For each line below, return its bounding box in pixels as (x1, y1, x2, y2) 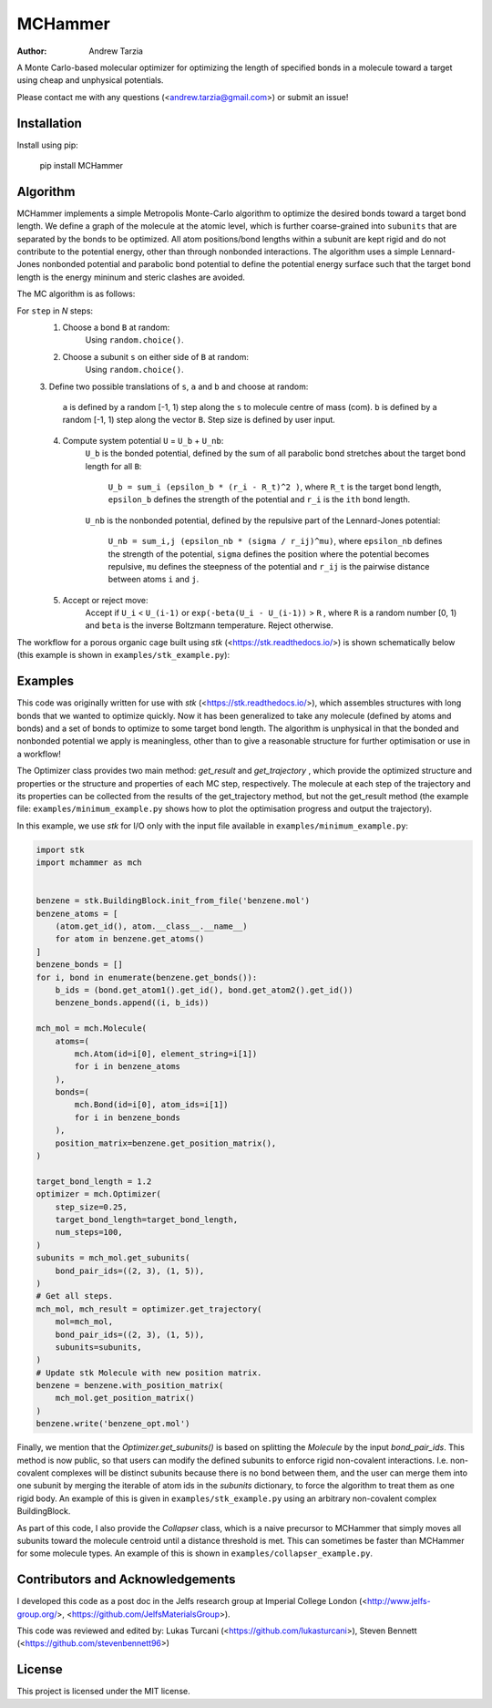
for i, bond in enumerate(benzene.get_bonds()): (36, 972, 258, 983)
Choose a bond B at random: (62, 322, 170, 333)
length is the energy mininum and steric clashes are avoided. (16, 272, 246, 283)
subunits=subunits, (55, 1342, 143, 1353)
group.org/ (16, 1609, 57, 1620)
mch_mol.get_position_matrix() (55, 1393, 195, 1404)
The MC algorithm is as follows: (16, 288, 136, 300)
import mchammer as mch (36, 858, 143, 868)
